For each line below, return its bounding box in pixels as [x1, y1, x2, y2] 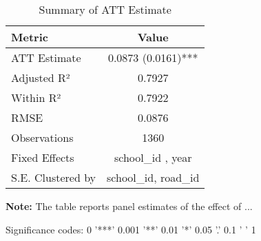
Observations [11, 129, 74, 145]
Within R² [11, 90, 61, 105]
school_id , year [114, 149, 192, 165]
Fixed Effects [11, 149, 74, 165]
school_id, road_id [107, 169, 200, 185]
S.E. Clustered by [11, 169, 96, 185]
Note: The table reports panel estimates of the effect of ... [6, 199, 253, 213]
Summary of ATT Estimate [39, 1, 171, 17]
